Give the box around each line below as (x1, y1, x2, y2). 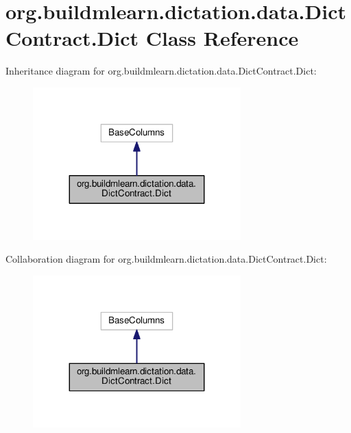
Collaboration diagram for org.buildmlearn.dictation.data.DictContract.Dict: (5, 252, 327, 266)
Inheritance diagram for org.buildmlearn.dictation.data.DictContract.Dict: (5, 64, 317, 78)
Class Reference (145, 24, 299, 52)
